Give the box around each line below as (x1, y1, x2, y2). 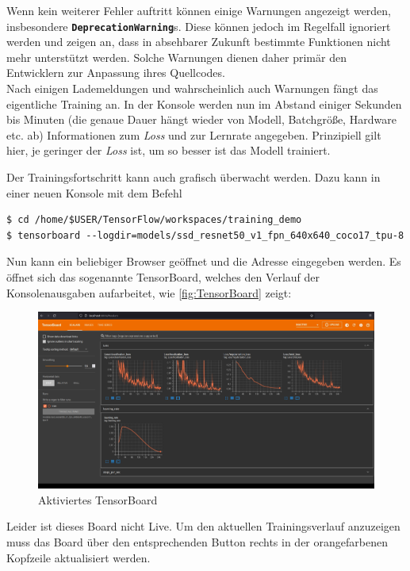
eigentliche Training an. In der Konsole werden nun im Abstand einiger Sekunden (6, 95, 402, 112)
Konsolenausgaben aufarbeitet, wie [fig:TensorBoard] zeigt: (6, 284, 292, 301)
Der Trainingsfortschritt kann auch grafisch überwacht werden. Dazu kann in (6, 169, 381, 185)
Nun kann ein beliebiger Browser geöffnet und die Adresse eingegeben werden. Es (6, 253, 401, 270)
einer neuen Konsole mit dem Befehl (6, 184, 182, 201)
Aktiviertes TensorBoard (38, 491, 158, 508)
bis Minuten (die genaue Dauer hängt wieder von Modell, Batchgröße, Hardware (6, 111, 397, 128)
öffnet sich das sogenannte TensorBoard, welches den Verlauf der (6, 268, 320, 285)
